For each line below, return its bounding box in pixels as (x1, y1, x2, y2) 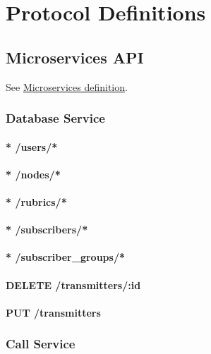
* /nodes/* (6, 166, 61, 181)
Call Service (6, 335, 76, 353)
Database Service (6, 109, 105, 127)
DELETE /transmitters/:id (6, 277, 141, 292)
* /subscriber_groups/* (6, 250, 125, 264)
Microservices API (6, 46, 144, 68)
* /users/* (6, 139, 58, 154)
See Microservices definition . (6, 79, 128, 94)
